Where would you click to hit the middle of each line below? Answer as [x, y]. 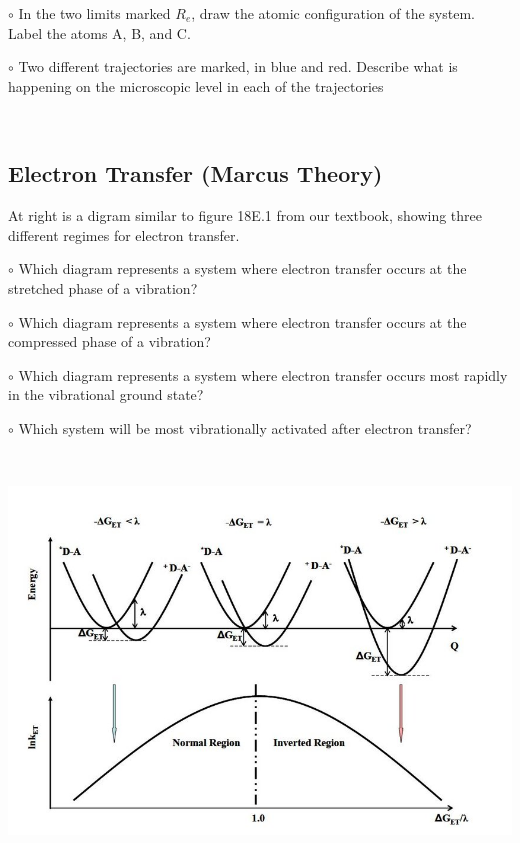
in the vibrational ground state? [106, 394]
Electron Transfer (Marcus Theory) [195, 173]
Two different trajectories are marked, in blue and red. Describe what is [238, 66]
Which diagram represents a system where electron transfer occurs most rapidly [263, 374]
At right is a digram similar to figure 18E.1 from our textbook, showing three [245, 215]
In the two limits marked [94, 13]
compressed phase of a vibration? [109, 341]
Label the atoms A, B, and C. [99, 32]
